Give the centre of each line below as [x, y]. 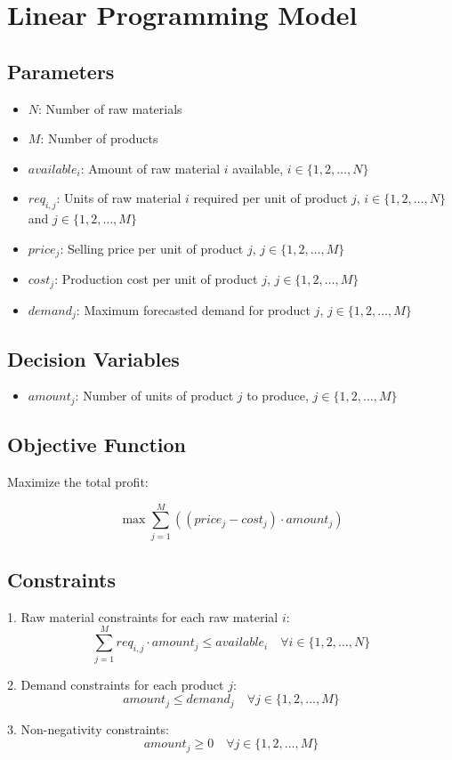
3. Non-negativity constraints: [88, 728]
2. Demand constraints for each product [116, 684]
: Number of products [99, 138]
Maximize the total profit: [78, 481]
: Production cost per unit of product [156, 279]
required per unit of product [270, 198]
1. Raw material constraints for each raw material [143, 616]
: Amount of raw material [150, 168]
